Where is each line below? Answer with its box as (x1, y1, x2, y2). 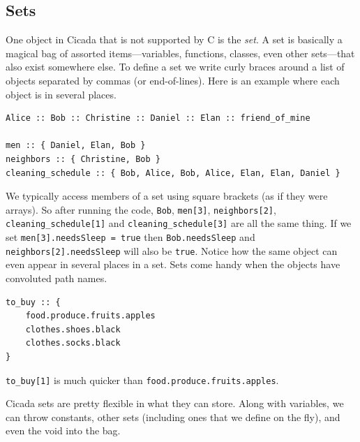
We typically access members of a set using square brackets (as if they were (6, 189, 328, 203)
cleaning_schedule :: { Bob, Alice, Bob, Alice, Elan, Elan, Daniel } (6, 168, 340, 178)
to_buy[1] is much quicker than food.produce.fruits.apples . (6, 372, 279, 387)
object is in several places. (6, 87, 117, 101)
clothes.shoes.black (25, 324, 121, 334)
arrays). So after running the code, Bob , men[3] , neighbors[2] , (6, 202, 276, 216)
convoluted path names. (6, 270, 107, 285)
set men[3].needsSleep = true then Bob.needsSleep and (6, 230, 255, 244)
